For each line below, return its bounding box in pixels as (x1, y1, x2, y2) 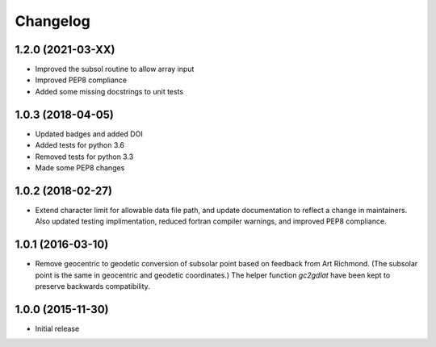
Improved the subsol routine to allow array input (35, 65, 195, 74)
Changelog (15, 12, 90, 30)
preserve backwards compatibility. (35, 281, 151, 291)
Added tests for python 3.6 (35, 140, 125, 150)
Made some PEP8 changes (35, 162, 125, 173)
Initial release (35, 324, 80, 333)
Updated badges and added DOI (35, 129, 143, 139)
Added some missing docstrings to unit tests (35, 86, 184, 96)
